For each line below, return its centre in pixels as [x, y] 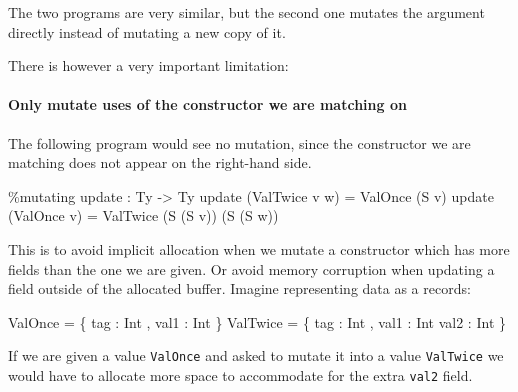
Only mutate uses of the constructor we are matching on [207, 104]
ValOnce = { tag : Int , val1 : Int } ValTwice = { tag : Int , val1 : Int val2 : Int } [257, 321]
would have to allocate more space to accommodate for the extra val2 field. [240, 374]
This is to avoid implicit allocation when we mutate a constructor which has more [259, 248]
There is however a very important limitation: [148, 65]
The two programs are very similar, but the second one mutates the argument [246, 12]
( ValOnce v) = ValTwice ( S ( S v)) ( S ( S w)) [143, 215]
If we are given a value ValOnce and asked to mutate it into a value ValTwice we [256, 355]
